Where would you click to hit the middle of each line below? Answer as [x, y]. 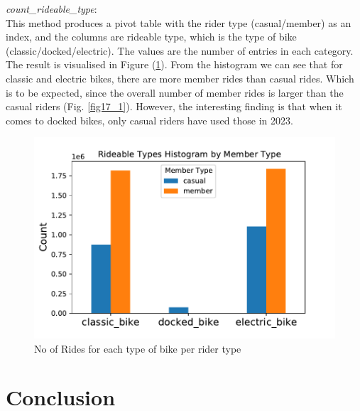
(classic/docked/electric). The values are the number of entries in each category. [180, 50]
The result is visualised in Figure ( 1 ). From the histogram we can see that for [174, 64]
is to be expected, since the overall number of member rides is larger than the [175, 92]
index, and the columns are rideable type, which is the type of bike [151, 37]
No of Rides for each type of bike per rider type [138, 348]
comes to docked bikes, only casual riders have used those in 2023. [149, 120]
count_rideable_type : [51, 9]
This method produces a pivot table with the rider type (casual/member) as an [179, 22]
